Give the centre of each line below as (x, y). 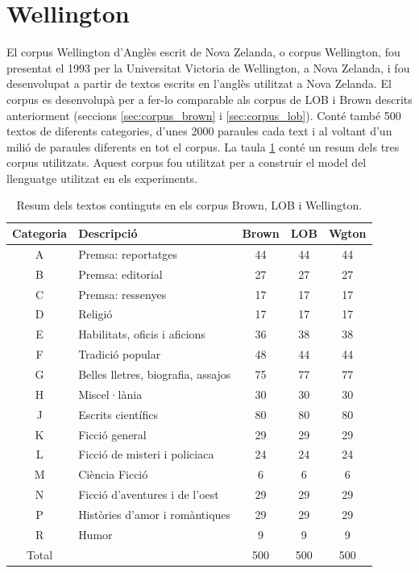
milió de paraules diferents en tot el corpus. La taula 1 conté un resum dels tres (203, 146)
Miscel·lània (110, 394)
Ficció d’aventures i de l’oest (149, 494)
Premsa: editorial (120, 274)
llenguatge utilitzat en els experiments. (102, 178)
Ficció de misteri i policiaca (146, 454)
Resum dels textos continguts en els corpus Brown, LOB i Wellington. (189, 205)
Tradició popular (120, 354)
